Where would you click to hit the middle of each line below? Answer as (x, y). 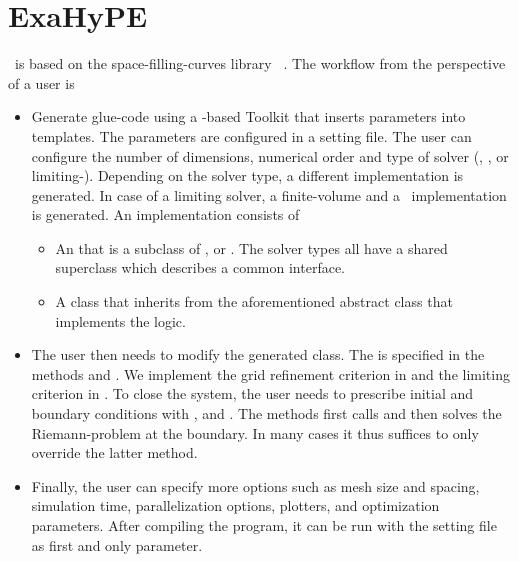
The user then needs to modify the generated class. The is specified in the (258, 354)
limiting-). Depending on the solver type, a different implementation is (247, 175)
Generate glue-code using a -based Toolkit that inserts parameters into (248, 116)
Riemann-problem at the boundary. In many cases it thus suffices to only (255, 432)
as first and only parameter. (117, 544)
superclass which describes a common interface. (200, 267)
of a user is (41, 82)
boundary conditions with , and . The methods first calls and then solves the (266, 413)
